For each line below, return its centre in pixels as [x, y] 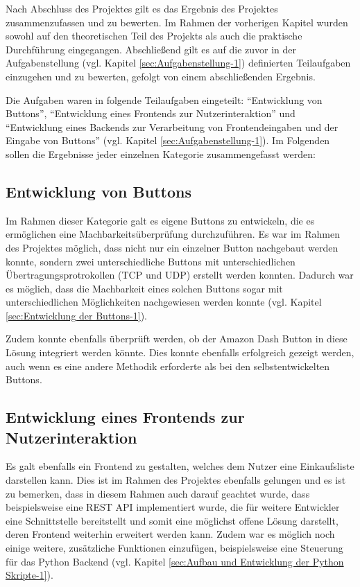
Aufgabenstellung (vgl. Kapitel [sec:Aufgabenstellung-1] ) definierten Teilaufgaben [178, 63]
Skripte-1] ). [29, 575]
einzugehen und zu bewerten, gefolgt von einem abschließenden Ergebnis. [161, 76]
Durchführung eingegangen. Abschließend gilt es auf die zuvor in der [151, 49]
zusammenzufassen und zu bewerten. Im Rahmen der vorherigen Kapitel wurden [177, 22]
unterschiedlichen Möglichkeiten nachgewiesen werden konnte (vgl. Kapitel [164, 302]
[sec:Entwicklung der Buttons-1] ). [76, 315]
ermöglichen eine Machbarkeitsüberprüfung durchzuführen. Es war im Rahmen [173, 234]
